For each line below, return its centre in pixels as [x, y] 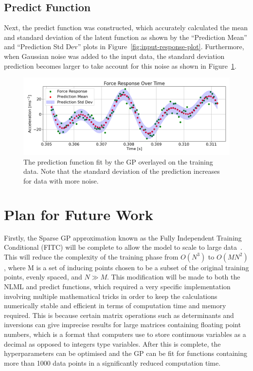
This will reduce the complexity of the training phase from [91, 256]
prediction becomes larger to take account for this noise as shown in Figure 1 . [120, 65]
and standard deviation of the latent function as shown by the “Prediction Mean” [126, 37]
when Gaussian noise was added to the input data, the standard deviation [114, 56]
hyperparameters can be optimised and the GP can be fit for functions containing [126, 353]
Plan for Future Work [79, 214]
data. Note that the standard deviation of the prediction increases [122, 171]
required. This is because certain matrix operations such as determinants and [119, 315]
